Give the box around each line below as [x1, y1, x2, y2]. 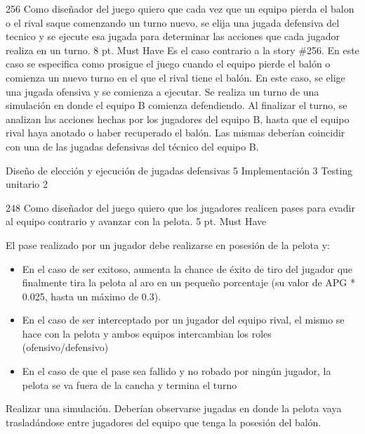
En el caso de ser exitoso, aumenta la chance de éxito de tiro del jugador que [22, 261, 353, 276]
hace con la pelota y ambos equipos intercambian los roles [22, 326, 272, 340]
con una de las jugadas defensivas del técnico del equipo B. [6, 139, 259, 153]
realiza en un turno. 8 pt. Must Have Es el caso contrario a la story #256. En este [6, 42, 359, 57]
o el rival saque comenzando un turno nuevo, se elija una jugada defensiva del [6, 15, 340, 30]
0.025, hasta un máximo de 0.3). [22, 288, 161, 303]
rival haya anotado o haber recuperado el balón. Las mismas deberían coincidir [6, 125, 345, 140]
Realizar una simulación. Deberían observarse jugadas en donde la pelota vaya [6, 401, 342, 416]
